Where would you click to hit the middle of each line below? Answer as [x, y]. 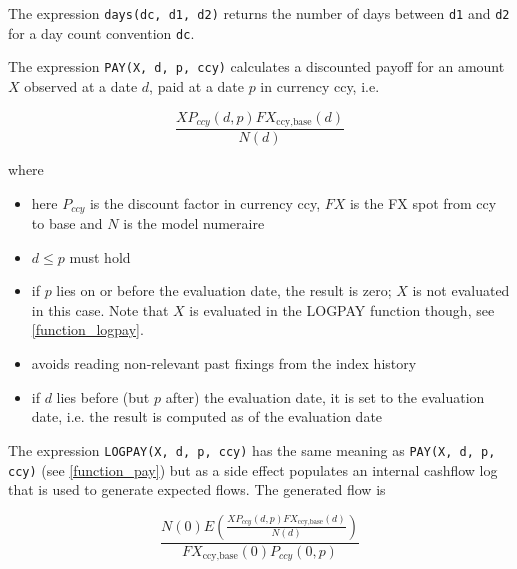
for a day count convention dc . [101, 32]
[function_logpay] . [87, 329]
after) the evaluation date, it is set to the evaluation [325, 396]
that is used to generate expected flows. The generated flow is [197, 489]
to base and [67, 223]
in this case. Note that [100, 309]
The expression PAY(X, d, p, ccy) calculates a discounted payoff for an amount [256, 66]
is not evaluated [461, 290]
